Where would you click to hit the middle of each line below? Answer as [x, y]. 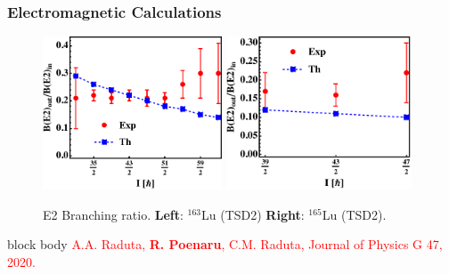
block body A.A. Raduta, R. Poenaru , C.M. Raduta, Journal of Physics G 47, [225, 244]
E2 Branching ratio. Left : [113, 214]
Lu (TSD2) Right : [253, 214]
